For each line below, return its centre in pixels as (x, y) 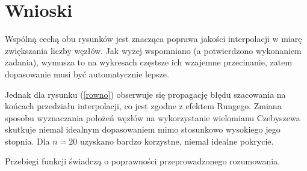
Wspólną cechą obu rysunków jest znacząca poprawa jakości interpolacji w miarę (153, 39)
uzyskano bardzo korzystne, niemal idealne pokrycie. (177, 141)
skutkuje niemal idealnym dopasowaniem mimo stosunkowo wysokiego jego (143, 129)
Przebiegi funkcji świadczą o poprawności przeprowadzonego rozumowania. (143, 161)
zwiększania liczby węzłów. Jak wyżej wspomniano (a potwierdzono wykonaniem (153, 50)
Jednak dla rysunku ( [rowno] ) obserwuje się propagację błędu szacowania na (145, 94)
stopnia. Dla (27, 141)
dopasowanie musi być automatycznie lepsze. (87, 73)
